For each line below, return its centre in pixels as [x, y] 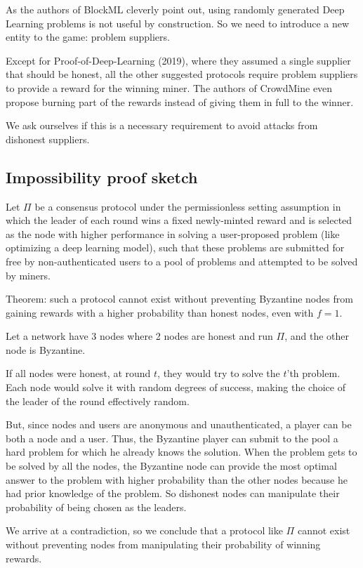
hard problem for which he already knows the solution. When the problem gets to [181, 452]
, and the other [317, 336]
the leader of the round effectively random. [98, 401]
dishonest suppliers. [48, 139]
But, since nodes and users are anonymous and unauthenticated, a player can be [179, 424]
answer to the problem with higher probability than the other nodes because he [177, 479]
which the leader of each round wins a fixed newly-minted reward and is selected [179, 220]
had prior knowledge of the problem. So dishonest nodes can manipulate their [173, 493]
